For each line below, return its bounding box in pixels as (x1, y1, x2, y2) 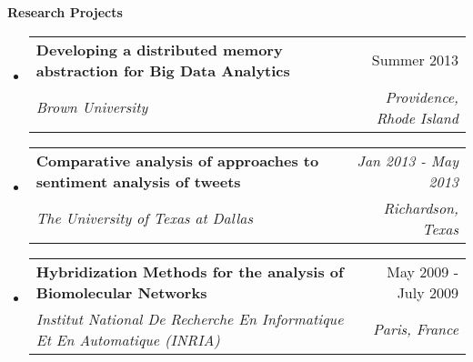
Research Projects (7, 3, 123, 21)
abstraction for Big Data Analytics (35, 59, 290, 81)
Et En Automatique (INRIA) (35, 328, 220, 350)
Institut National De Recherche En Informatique (35, 307, 344, 329)
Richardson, (383, 196, 458, 218)
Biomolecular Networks (35, 281, 207, 303)
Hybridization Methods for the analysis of (35, 260, 344, 282)
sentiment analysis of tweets (35, 170, 241, 192)
